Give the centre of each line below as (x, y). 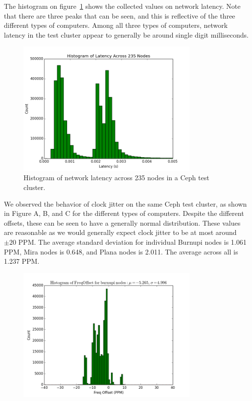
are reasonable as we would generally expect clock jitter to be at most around (120, 232)
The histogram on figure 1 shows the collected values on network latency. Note (122, 6)
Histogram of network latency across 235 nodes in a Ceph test (116, 178)
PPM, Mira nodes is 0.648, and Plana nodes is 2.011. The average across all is (121, 251)
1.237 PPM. (22, 261)
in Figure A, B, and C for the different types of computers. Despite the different (124, 213)
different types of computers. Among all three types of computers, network (116, 25)
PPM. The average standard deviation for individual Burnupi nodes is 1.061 (132, 242)
